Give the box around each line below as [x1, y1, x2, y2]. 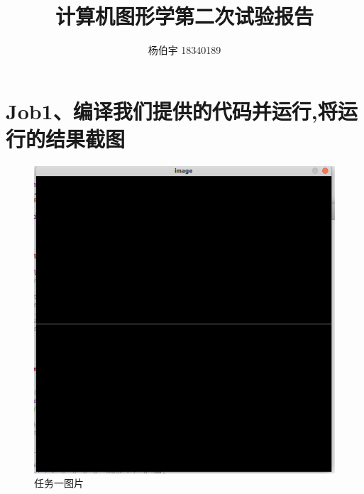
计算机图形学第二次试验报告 [55, 1, 314, 31]
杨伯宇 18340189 [148, 43, 221, 57]
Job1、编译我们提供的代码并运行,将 [6, 96, 338, 125]
